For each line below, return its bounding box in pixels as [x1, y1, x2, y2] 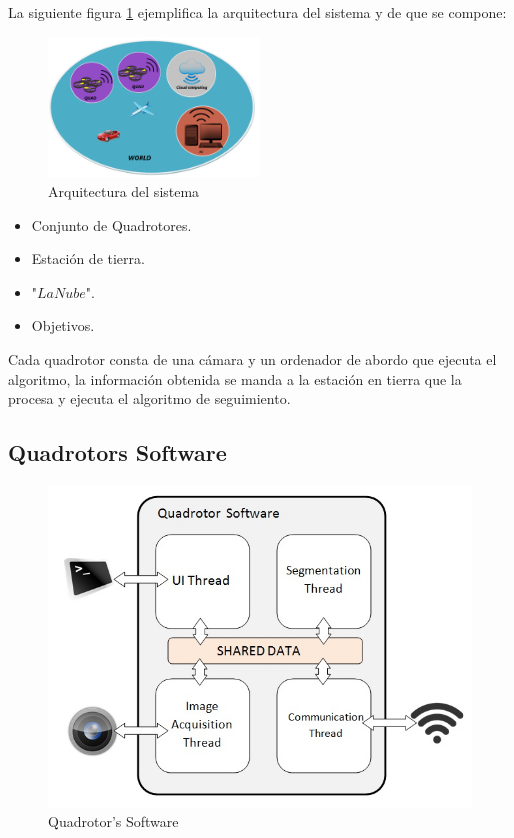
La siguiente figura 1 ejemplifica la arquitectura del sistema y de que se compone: [8, 2, 507, 22]
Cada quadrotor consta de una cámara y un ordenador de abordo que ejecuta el [8, 348, 497, 369]
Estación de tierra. [31, 248, 145, 269]
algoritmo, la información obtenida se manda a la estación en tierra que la [8, 368, 462, 389]
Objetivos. [31, 315, 95, 336]
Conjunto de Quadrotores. [31, 214, 192, 235]
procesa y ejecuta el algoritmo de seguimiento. [8, 388, 291, 409]
